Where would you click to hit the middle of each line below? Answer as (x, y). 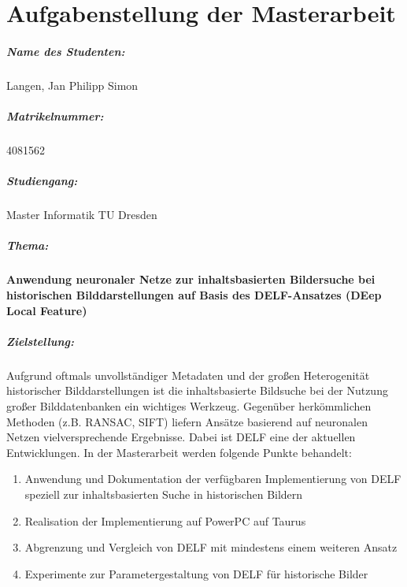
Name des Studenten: (66, 51)
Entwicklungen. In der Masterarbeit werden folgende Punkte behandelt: (179, 452)
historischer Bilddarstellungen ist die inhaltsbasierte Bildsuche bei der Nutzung (197, 390)
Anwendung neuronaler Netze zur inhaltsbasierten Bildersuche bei (191, 279)
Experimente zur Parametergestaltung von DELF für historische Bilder (196, 573)
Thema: (28, 245)
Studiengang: (42, 181)
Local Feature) (47, 310)
